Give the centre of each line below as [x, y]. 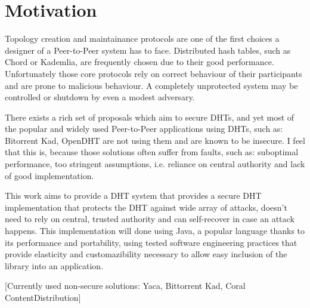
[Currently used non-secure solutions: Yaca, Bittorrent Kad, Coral [125, 286]
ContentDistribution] [43, 297]
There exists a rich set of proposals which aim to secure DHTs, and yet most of [150, 117]
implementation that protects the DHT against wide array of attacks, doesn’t [146, 207]
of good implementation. [49, 175]
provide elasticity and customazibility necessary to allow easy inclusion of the [146, 254]
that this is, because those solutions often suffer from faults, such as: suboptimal [152, 152]
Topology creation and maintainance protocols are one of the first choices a [142, 38]
